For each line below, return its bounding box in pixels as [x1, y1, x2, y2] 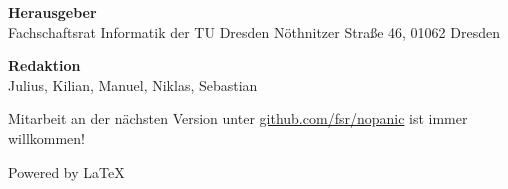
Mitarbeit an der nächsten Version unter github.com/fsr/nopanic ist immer [8, 108, 468, 129]
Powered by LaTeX [8, 161, 125, 182]
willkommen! [8, 127, 85, 148]
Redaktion [8, 55, 81, 76]
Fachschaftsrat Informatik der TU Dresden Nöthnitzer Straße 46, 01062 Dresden [8, 21, 500, 42]
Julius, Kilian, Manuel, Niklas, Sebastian [8, 74, 258, 95]
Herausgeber [8, 2, 97, 22]
